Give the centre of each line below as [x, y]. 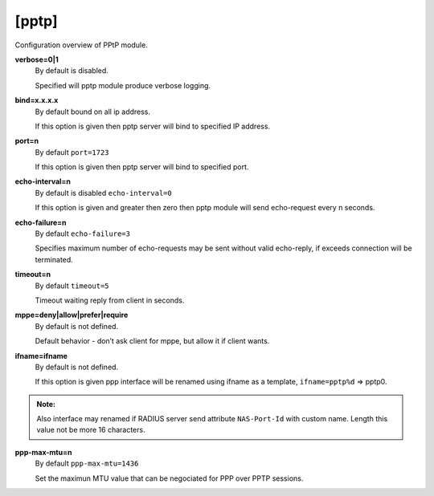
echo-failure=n [41, 222]
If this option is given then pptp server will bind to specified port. [142, 167]
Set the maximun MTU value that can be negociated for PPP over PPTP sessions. [169, 478]
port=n [27, 141]
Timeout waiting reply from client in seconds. [110, 300]
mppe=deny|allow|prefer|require [72, 315]
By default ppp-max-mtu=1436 [87, 463]
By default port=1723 [72, 152]
